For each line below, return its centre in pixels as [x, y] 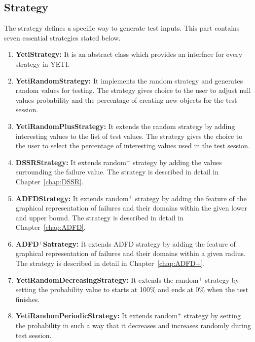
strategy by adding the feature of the [191, 198]
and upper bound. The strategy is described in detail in [100, 217]
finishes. [28, 299]
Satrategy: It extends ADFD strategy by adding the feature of [139, 243]
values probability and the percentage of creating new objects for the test [126, 100]
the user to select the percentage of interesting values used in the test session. [133, 146]
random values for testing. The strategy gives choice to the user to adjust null [133, 90]
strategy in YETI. [43, 64]
